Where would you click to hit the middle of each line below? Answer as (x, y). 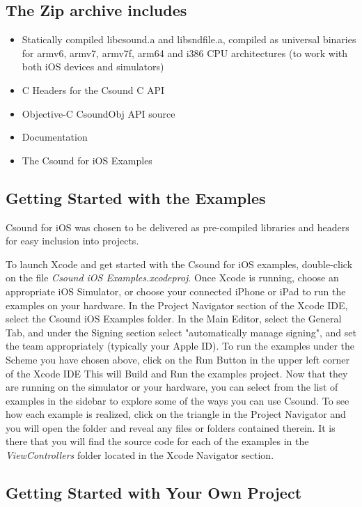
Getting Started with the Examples (136, 197)
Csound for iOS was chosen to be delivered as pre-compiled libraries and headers (178, 227)
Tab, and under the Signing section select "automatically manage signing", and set (181, 332)
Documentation (55, 137)
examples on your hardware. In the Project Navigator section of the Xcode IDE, (177, 305)
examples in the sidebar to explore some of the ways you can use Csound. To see (178, 400)
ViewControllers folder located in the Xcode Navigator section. (140, 455)
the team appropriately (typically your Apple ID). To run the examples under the (180, 346)
